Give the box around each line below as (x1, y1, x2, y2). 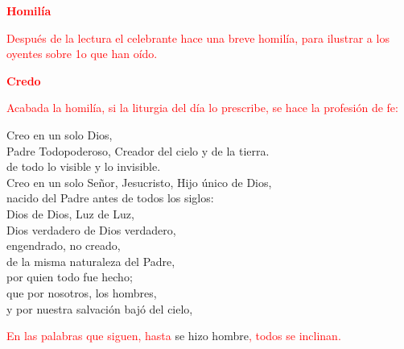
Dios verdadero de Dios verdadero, (6, 221, 176, 238)
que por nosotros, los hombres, (6, 284, 157, 301)
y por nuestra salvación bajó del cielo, (6, 300, 193, 317)
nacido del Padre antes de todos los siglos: (6, 189, 214, 206)
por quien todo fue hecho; (6, 268, 133, 285)
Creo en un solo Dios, (6, 126, 113, 143)
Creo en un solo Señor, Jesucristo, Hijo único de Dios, (6, 173, 272, 190)
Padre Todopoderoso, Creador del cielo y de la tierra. (6, 142, 270, 159)
